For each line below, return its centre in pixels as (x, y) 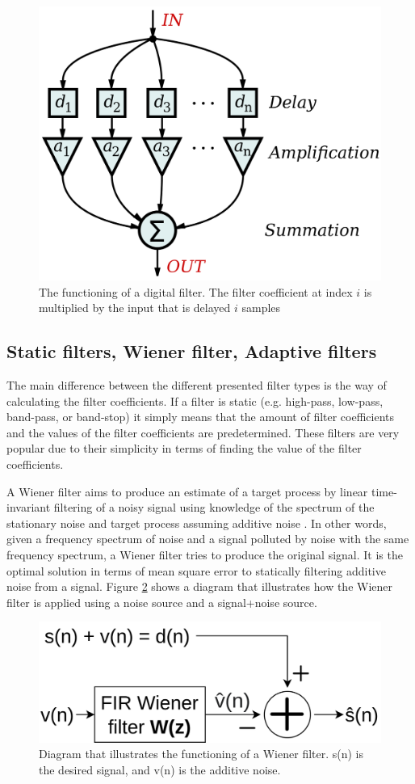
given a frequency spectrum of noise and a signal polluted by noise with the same (208, 539)
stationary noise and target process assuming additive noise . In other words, (197, 523)
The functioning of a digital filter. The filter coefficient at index (196, 291)
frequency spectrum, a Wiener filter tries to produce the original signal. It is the (205, 555)
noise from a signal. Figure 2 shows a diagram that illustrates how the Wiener (200, 586)
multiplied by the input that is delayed (135, 308)
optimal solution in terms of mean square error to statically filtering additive (196, 570)
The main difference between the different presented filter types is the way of (197, 385)
